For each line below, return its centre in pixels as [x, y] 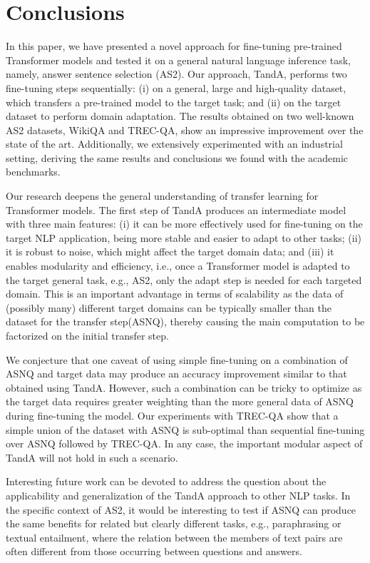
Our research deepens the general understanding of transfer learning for [162, 196]
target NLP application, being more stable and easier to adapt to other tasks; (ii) [184, 237]
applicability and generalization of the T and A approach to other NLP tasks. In [178, 495]
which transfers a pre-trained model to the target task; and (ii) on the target [174, 102]
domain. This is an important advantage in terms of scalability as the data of [175, 294]
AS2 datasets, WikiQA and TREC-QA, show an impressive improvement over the [185, 130]
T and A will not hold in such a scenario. [92, 457]
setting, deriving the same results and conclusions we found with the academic [177, 157]
